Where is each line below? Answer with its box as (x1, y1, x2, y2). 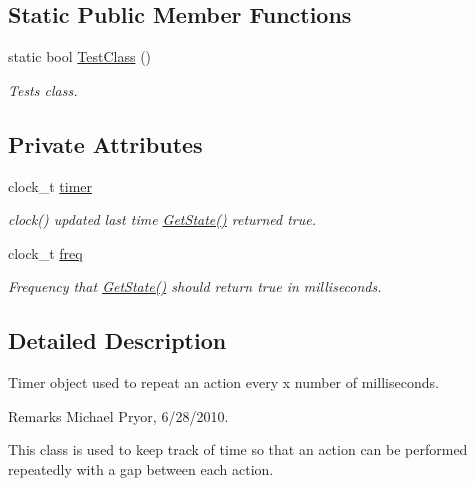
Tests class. (8, 79, 78, 100)
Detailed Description (8, 325, 227, 356)
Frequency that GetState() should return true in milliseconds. (8, 276, 382, 297)
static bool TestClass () (8, 46, 152, 67)
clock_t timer (8, 175, 93, 196)
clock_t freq (8, 242, 83, 263)
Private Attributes (8, 128, 203, 159)
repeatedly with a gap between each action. (8, 458, 274, 479)
